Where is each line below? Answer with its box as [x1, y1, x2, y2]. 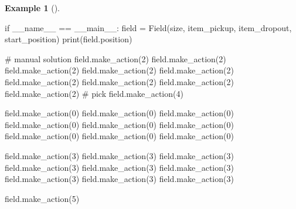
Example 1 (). [5, 2, 60, 14]
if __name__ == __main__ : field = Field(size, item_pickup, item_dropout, [5, 21, 292, 33]
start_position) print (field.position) [5, 33, 132, 45]
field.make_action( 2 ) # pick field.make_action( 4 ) [5, 87, 183, 99]
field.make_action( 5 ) [5, 192, 80, 204]
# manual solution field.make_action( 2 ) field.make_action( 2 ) [5, 52, 226, 65]
